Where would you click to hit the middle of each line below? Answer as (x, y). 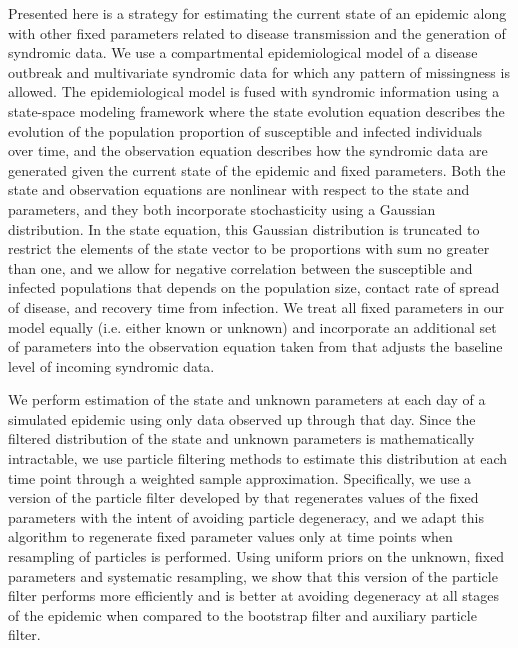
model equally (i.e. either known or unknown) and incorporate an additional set (252, 326)
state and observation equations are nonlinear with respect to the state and (239, 189)
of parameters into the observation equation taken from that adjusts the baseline (255, 346)
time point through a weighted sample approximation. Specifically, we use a (240, 477)
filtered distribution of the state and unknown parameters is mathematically (241, 438)
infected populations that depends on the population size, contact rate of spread (254, 287)
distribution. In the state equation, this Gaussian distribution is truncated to (244, 228)
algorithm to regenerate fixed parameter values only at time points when (230, 536)
